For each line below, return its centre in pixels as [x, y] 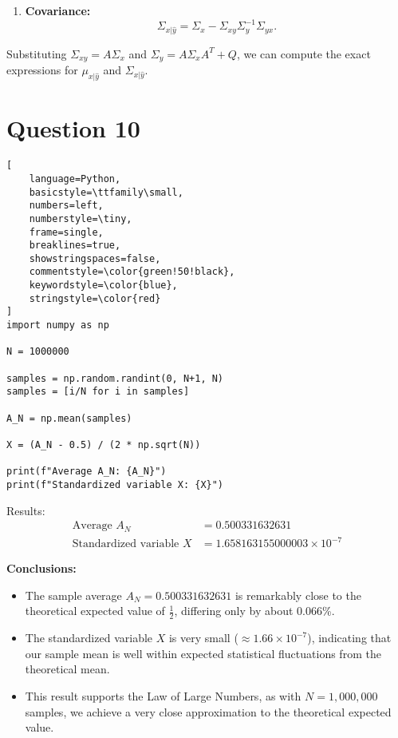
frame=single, [66, 232]
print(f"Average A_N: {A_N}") [87, 472]
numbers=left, [66, 206]
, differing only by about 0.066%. [254, 611]
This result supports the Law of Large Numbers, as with [163, 696]
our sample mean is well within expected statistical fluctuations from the [203, 653]
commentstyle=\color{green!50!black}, [132, 272]
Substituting [37, 53]
